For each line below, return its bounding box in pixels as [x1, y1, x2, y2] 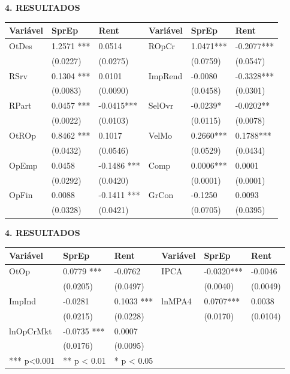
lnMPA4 [161, 294, 192, 307]
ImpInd [9, 294, 37, 307]
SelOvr [148, 99, 174, 112]
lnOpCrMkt [9, 324, 52, 337]
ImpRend [148, 69, 183, 82]
